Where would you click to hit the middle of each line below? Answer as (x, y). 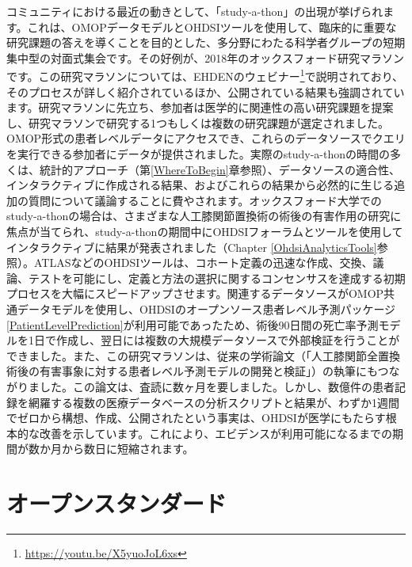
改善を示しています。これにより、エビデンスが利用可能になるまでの (216, 433)
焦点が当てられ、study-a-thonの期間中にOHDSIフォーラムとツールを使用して (205, 231)
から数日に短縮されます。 (128, 449)
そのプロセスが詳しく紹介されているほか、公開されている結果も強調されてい (206, 91)
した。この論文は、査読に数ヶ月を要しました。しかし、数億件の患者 (217, 386)
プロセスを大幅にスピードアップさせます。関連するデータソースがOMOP (195, 293)
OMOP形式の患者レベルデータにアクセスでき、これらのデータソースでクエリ (206, 138)
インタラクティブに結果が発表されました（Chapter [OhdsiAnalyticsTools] (192, 247)
